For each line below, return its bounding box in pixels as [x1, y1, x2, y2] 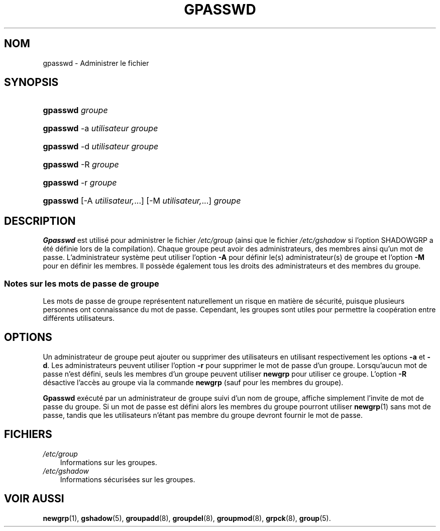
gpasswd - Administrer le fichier [43, 58, 149, 67]
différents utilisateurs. [43, 314, 115, 323]
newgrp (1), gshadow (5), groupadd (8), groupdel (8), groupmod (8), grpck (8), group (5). [43, 513, 331, 522]
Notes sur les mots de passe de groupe [4, 278, 159, 289]
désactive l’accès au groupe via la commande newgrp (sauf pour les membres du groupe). [43, 378, 344, 387]
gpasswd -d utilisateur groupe [43, 141, 159, 152]
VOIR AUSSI [4, 492, 64, 505]
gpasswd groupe [43, 105, 108, 116]
